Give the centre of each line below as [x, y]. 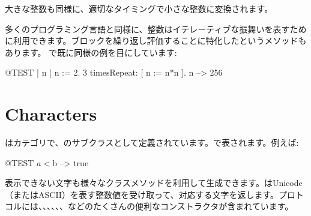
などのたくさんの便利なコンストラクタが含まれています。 [180, 206]
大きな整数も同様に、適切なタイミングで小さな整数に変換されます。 [139, 8]
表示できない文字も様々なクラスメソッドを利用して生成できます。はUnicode [154, 183]
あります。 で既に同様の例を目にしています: [91, 52]
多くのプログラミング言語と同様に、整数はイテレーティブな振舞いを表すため [156, 28]
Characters [51, 114]
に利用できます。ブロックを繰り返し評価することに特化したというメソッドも [156, 40]
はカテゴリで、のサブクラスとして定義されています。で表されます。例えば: [152, 142]
